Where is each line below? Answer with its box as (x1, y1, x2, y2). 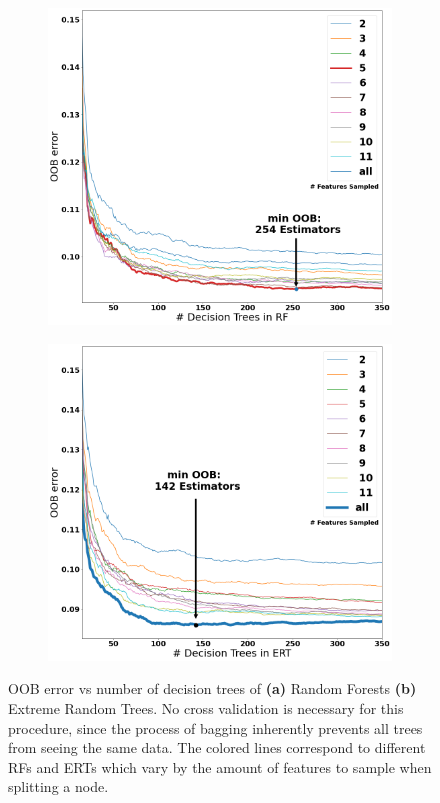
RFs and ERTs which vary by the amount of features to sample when (8, 756, 432, 777)
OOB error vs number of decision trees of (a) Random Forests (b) (8, 678, 417, 699)
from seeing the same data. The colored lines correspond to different (8, 737, 426, 758)
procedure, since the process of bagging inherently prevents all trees (8, 717, 423, 738)
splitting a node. (8, 776, 109, 797)
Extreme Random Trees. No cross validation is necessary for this (8, 698, 404, 719)
